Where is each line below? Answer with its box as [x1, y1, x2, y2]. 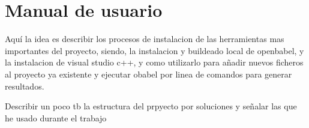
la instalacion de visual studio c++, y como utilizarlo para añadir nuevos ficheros [5, 56, 304, 69]
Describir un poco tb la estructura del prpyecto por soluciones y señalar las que [5, 100, 297, 112]
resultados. [5, 79, 44, 92]
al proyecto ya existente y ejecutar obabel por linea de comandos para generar [5, 67, 292, 80]
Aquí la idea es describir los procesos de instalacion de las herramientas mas [5, 32, 284, 45]
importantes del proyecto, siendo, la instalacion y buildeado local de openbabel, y [5, 44, 304, 56]
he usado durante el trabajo [5, 111, 107, 124]
